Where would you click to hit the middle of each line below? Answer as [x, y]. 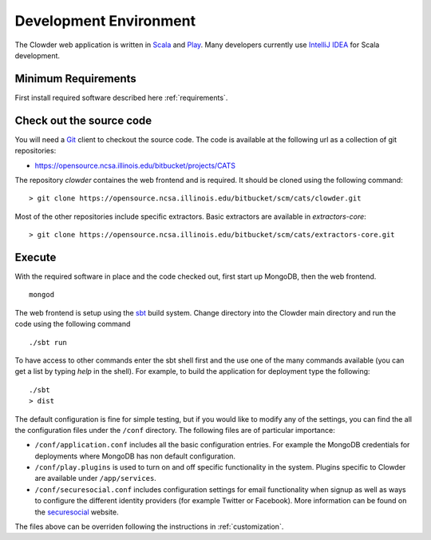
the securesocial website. [77, 512]
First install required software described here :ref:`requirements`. [121, 97]
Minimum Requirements [76, 79]
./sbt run [48, 342]
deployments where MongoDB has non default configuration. [135, 456]
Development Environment [105, 21]
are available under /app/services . [96, 478]
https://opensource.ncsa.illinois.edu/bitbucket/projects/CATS [135, 165]
